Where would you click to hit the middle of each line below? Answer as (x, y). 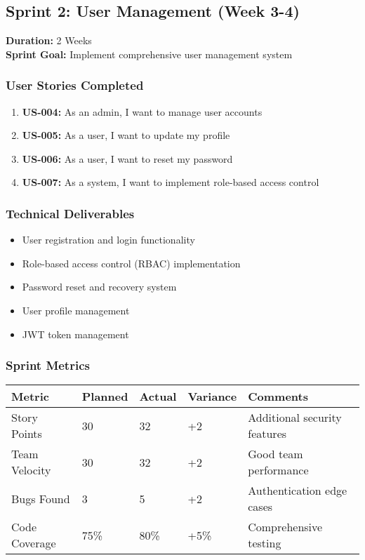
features (267, 434)
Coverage (34, 543)
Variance (212, 396)
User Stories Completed (75, 85)
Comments (278, 396)
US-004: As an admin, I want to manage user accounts (142, 111)
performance (278, 470)
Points (27, 434)
